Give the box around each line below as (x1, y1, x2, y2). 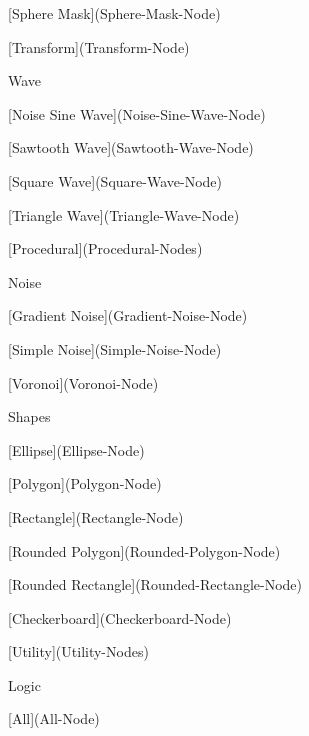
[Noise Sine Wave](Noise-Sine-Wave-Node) (8, 103, 266, 124)
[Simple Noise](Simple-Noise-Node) (8, 338, 222, 359)
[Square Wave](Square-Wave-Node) (8, 170, 222, 191)
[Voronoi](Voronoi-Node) (8, 372, 159, 393)
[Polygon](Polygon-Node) (8, 473, 162, 494)
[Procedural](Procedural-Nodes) (8, 238, 203, 259)
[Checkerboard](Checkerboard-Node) (8, 607, 232, 628)
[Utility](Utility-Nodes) (8, 641, 149, 662)
